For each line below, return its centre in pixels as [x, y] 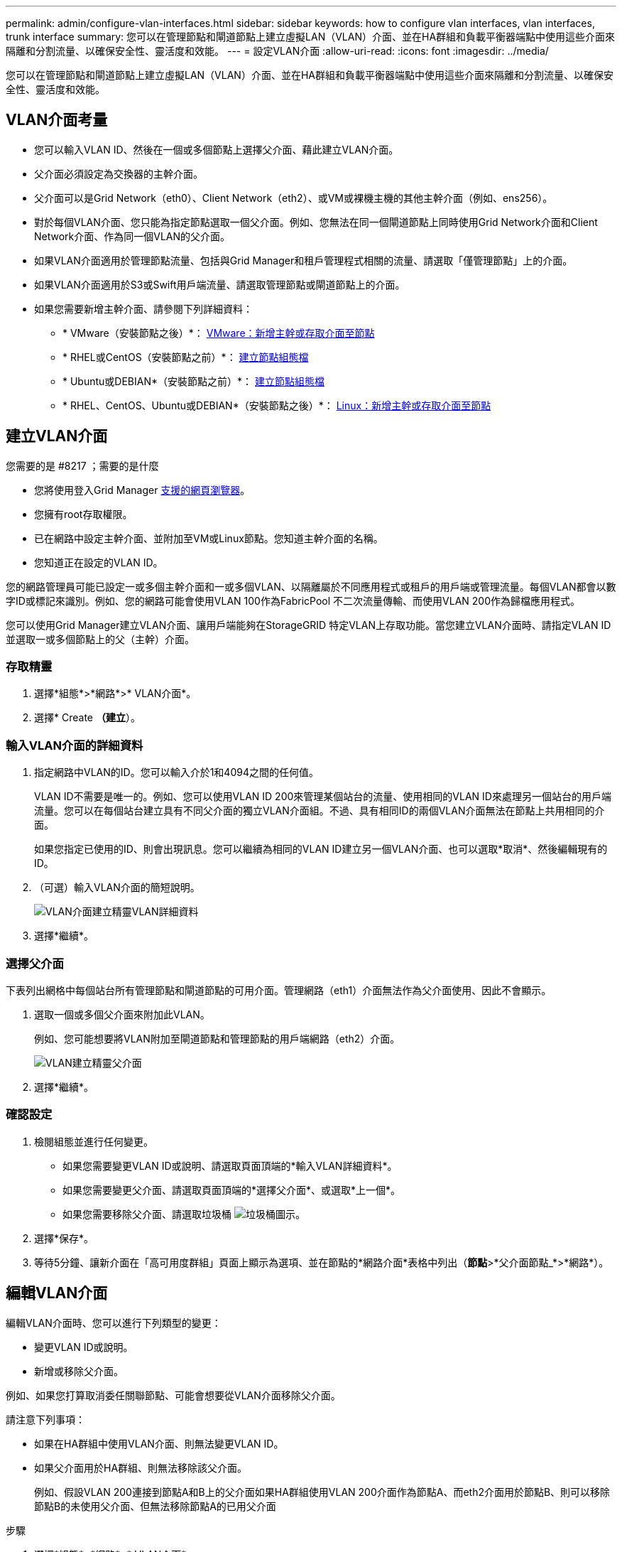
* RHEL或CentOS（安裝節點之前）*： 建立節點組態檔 [186, 357]
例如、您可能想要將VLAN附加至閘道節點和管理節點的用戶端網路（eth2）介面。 [217, 1038]
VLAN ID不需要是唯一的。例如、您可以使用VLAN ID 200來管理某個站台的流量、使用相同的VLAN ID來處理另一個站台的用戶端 [323, 797]
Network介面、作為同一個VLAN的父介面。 [132, 236]
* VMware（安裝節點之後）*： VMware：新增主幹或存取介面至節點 [219, 333]
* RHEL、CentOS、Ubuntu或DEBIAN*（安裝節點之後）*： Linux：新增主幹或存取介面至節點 [277, 405]
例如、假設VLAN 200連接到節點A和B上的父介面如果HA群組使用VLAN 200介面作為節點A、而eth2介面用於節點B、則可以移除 [322, 1492]
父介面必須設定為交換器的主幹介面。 [119, 173]
